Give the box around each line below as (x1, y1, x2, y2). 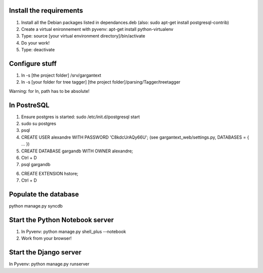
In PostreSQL (9, 101, 50, 109)
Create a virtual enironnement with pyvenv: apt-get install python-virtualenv (21, 26, 174, 32)
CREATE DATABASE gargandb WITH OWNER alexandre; (21, 148, 133, 154)
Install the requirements (9, 6, 83, 15)
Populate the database (9, 190, 79, 198)
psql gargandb (21, 162, 51, 168)
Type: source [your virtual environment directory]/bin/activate (21, 33, 146, 39)
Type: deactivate (21, 47, 55, 53)
